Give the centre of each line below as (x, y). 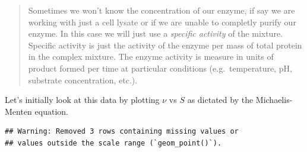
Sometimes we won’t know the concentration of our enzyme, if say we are (162, 10)
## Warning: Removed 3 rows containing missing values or (122, 132)
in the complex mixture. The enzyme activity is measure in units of (151, 56)
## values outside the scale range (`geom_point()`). (113, 143)
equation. (51, 111)
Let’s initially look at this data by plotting (82, 100)
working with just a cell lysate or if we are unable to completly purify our (162, 22)
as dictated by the (220, 100)
